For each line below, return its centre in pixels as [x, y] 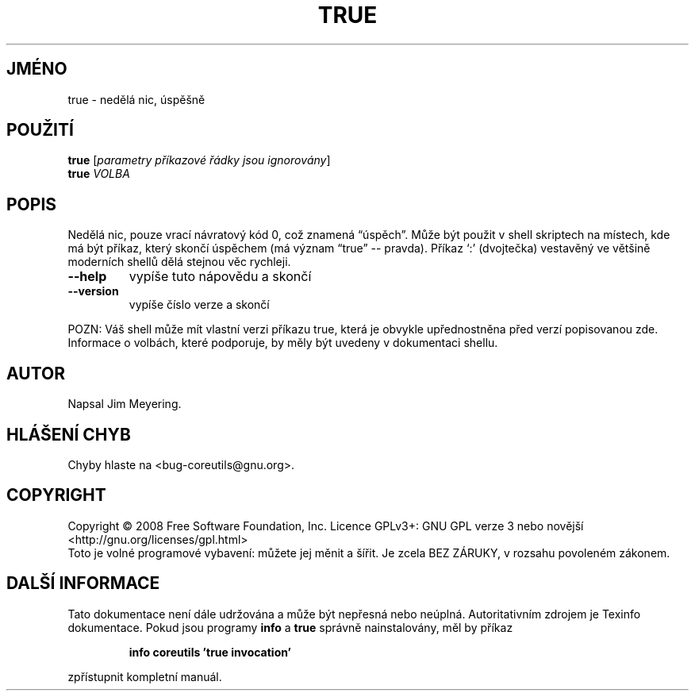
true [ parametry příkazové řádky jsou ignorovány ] [199, 160]
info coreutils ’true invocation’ [210, 652]
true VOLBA [99, 174]
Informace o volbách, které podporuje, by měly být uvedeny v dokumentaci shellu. [283, 343]
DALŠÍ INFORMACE [83, 583]
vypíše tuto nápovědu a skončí [220, 277]
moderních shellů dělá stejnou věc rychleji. [179, 262]
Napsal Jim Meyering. [125, 404]
